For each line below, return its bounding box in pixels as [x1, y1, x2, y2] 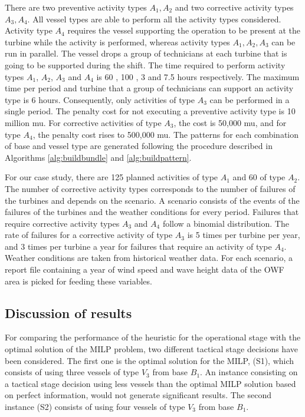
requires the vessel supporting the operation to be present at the [67, 24, 300, 37]
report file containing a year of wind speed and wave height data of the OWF [5, 263, 284, 276]
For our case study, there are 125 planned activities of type [5, 171, 218, 183]
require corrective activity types [5, 217, 120, 229]
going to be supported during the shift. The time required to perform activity [5, 58, 286, 71]
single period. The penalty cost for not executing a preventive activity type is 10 [5, 105, 296, 117]
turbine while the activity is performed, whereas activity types [5, 35, 230, 48]
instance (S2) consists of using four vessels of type [5, 401, 185, 413]
